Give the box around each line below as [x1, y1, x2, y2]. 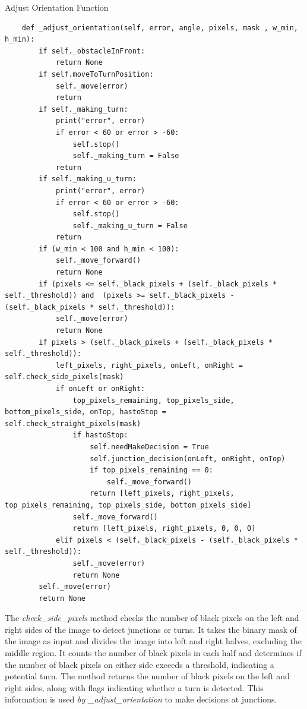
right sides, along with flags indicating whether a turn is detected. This [5, 681, 264, 694]
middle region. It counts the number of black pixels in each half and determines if [5, 647, 302, 659]
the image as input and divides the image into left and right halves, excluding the [5, 635, 302, 647]
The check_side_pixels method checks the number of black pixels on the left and [5, 612, 299, 624]
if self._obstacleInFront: [39, 46, 145, 55]
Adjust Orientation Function [5, 1, 109, 13]
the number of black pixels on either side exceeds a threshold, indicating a [5, 658, 274, 670]
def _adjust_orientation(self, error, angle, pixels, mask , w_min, [21, 23, 298, 32]
